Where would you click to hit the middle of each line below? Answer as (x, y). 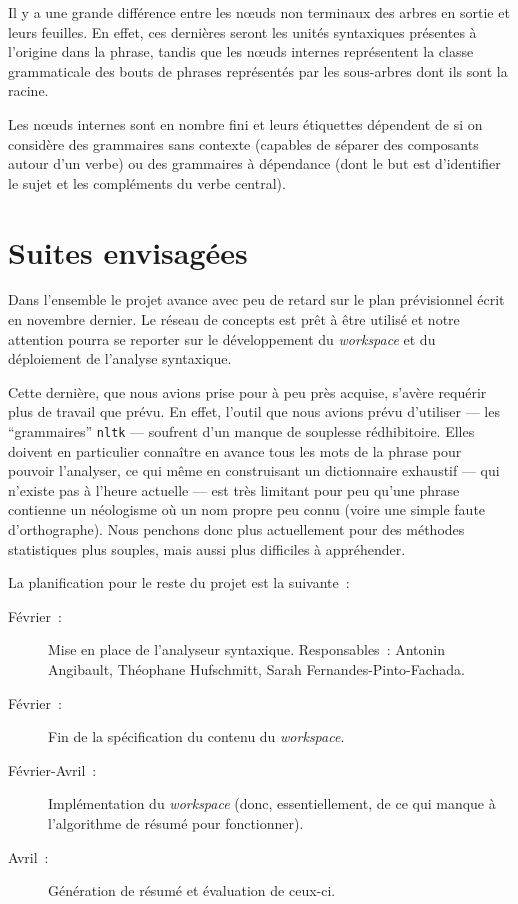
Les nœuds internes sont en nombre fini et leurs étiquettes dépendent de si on (245, 123)
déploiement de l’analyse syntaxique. (120, 358)
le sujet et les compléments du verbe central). (147, 182)
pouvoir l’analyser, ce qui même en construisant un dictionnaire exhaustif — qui (254, 470)
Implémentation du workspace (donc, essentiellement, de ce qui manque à (272, 803)
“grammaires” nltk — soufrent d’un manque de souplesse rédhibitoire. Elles (241, 431)
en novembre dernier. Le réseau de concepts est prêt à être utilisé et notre (234, 319)
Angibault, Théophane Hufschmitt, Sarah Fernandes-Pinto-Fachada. (257, 669)
